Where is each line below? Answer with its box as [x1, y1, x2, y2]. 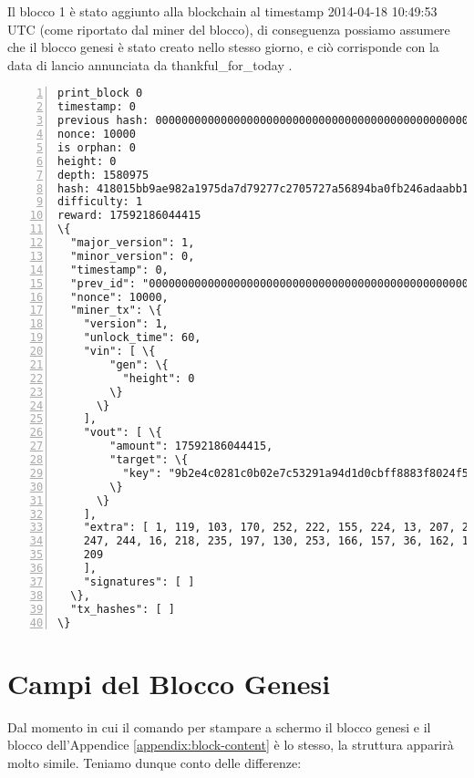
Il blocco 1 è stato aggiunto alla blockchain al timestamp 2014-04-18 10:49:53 [7, 2, 438, 20]
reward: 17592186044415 [57, 209, 201, 223]
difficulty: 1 [57, 195, 143, 209]
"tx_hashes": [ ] [70, 602, 175, 616]
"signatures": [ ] [83, 575, 195, 588]
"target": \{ [109, 453, 189, 466]
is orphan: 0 [57, 140, 136, 154]
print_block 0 [57, 87, 143, 100]
